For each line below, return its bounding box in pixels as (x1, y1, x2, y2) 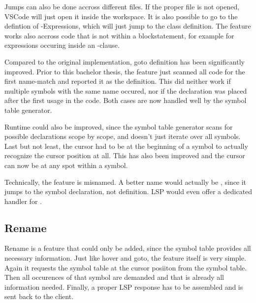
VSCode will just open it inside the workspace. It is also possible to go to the (4, 11, 238, 21)
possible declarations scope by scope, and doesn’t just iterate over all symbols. (4, 131, 241, 141)
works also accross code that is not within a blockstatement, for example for (4, 30, 234, 40)
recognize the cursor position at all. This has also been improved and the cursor (4, 150, 245, 161)
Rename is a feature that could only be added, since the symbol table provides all (4, 243, 251, 253)
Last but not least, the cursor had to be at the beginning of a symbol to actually (4, 140, 248, 151)
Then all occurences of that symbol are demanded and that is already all (4, 272, 224, 282)
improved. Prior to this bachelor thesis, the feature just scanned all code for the (4, 66, 245, 76)
